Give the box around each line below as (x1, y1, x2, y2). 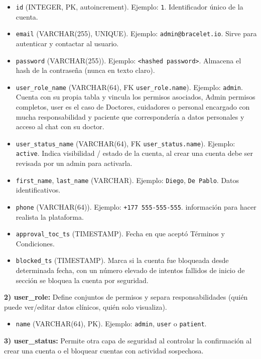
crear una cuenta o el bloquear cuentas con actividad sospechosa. (4, 345, 204, 355)
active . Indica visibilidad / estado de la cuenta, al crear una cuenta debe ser (16, 148, 253, 158)
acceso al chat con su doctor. (16, 121, 104, 132)
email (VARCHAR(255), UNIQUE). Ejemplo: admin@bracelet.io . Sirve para (16, 28, 257, 39)
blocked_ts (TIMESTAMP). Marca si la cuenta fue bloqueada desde (16, 255, 229, 265)
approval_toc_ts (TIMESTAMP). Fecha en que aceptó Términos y (16, 228, 225, 239)
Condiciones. (16, 238, 55, 248)
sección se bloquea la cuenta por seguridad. (16, 275, 149, 285)
